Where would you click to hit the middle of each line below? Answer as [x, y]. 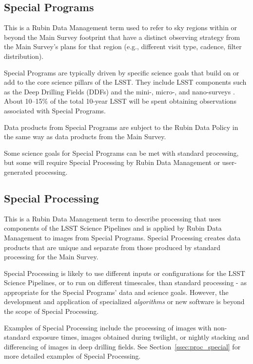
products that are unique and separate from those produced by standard [112, 247]
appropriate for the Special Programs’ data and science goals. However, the [116, 292]
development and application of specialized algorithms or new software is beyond [124, 301]
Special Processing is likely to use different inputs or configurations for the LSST [125, 273]
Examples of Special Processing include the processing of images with [108, 327]
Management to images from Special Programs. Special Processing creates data [122, 237]
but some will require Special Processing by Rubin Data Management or [112, 162]
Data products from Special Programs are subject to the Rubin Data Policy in [121, 127]
